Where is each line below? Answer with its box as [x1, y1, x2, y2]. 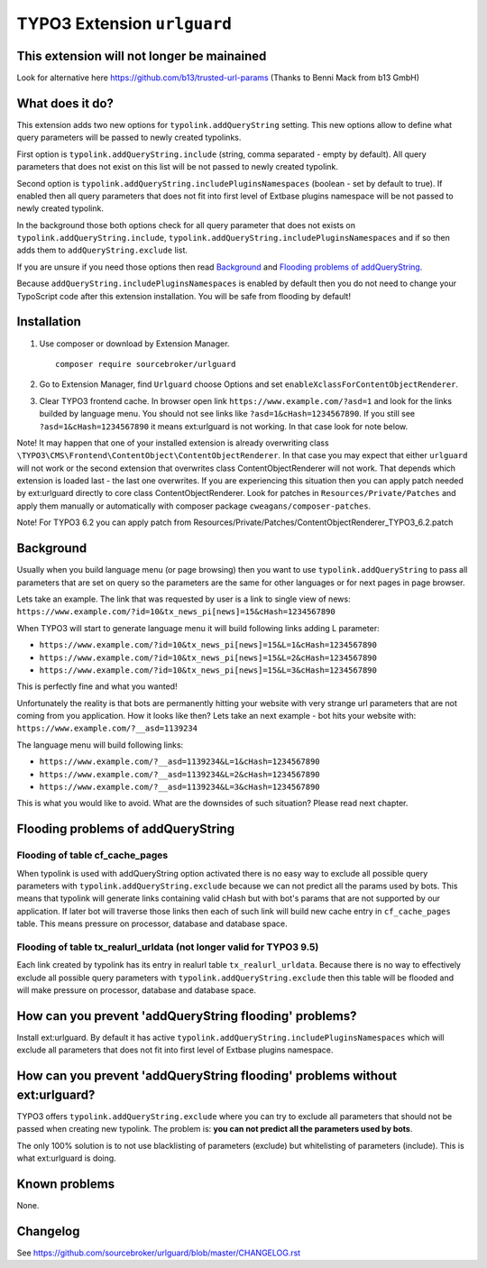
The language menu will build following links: [16, 740, 184, 750]
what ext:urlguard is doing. [16, 1153, 116, 1163]
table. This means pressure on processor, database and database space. [16, 918, 288, 929]
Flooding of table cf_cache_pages [16, 849, 169, 861]
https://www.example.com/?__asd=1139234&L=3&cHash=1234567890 [39, 782, 320, 793]
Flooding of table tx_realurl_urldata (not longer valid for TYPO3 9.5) [16, 941, 319, 953]
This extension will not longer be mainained [16, 48, 267, 63]
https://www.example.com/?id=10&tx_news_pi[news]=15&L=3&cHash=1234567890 [39, 665, 378, 675]
